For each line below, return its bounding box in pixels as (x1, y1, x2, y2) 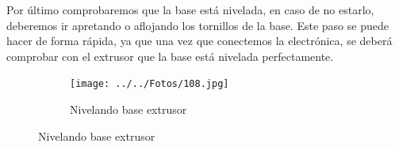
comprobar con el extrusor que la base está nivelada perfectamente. (6, 47, 334, 64)
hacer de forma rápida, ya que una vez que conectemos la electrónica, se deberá (6, 32, 393, 49)
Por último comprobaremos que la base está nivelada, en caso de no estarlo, (6, 2, 374, 17)
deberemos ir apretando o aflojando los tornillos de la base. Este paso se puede (6, 17, 389, 33)
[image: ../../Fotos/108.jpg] (70, 78, 229, 90)
